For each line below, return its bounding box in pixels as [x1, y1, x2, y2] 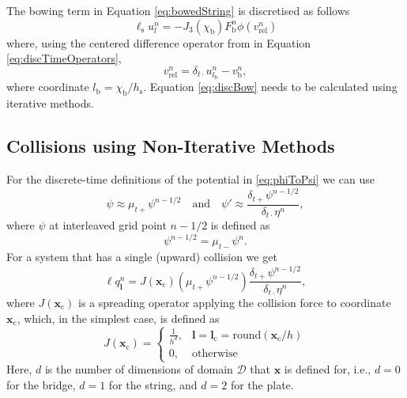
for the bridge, [6, 376, 76, 392]
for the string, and [108, 376, 198, 392]
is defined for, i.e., [284, 361, 371, 377]
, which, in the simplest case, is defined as [17, 309, 220, 326]
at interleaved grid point [49, 217, 167, 233]
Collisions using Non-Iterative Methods [6, 134, 335, 158]
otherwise [192, 347, 238, 359]
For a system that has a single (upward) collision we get [6, 248, 277, 264]
